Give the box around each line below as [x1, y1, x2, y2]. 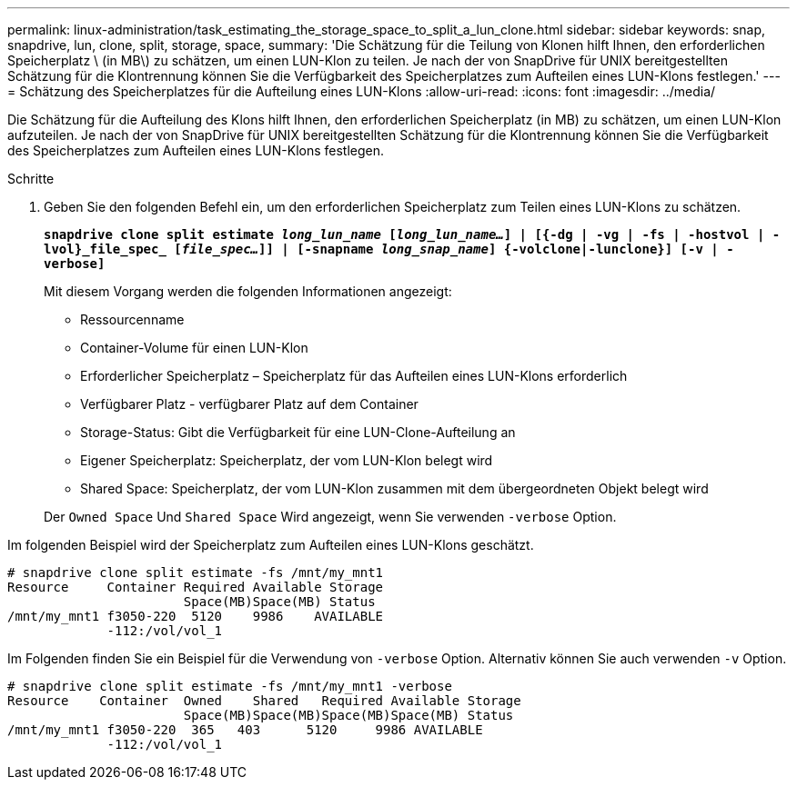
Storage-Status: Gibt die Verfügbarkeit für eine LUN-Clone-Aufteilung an [80, 424, 516, 440]
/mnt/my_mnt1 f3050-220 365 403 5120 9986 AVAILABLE [7, 722, 483, 737]
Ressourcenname [80, 312, 185, 327]
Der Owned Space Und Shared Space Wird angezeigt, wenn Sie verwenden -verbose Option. [44, 509, 617, 524]
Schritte [7, 171, 55, 186]
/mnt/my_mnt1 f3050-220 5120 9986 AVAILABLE [7, 609, 384, 623]
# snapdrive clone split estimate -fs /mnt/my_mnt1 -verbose [7, 679, 452, 693]
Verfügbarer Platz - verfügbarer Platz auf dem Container [80, 396, 419, 412]
